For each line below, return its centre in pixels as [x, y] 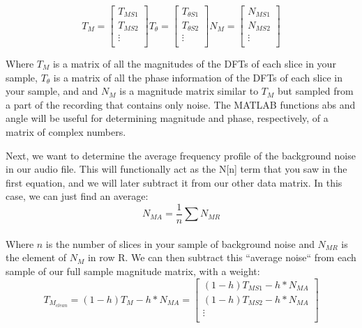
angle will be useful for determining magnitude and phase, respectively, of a [167, 118]
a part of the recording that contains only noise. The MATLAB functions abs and [181, 104]
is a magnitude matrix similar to [189, 91]
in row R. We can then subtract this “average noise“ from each [222, 257]
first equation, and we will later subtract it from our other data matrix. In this [174, 182]
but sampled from [316, 91]
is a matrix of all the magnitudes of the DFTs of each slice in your [194, 64]
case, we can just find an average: [77, 196]
